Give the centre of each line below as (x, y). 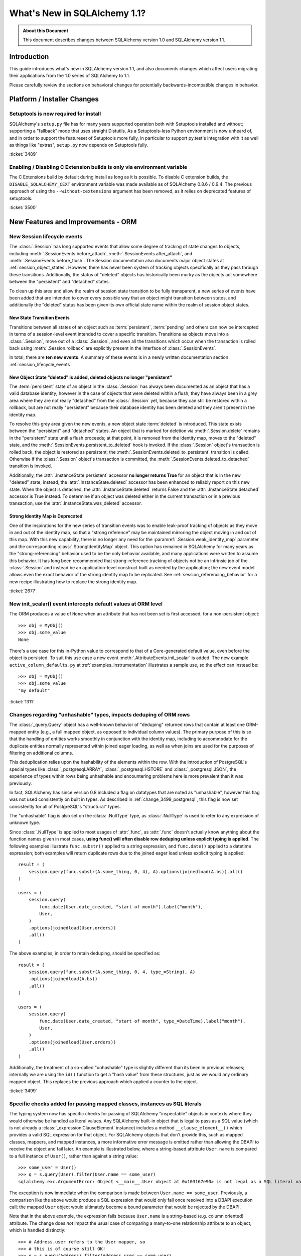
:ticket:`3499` (23, 1091)
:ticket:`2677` (23, 591)
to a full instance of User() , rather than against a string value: (73, 1156)
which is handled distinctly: (37, 1230)
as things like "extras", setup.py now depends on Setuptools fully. (79, 145)
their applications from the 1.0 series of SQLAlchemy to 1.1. (70, 76)
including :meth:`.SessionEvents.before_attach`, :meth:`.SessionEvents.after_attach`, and (101, 253)
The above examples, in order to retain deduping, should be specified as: (85, 953)
